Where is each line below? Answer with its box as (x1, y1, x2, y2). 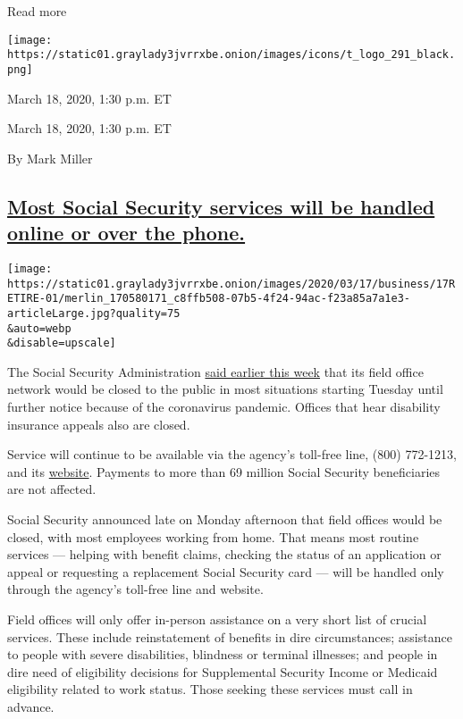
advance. (7, 697, 55, 715)
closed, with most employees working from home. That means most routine (7, 527, 419, 546)
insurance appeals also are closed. (7, 414, 190, 433)
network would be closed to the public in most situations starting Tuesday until (7, 380, 443, 398)
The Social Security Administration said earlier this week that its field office (7, 362, 424, 380)
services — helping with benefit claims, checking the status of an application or (7, 545, 442, 564)
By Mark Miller (7, 148, 93, 167)
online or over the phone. (7, 219, 246, 247)
